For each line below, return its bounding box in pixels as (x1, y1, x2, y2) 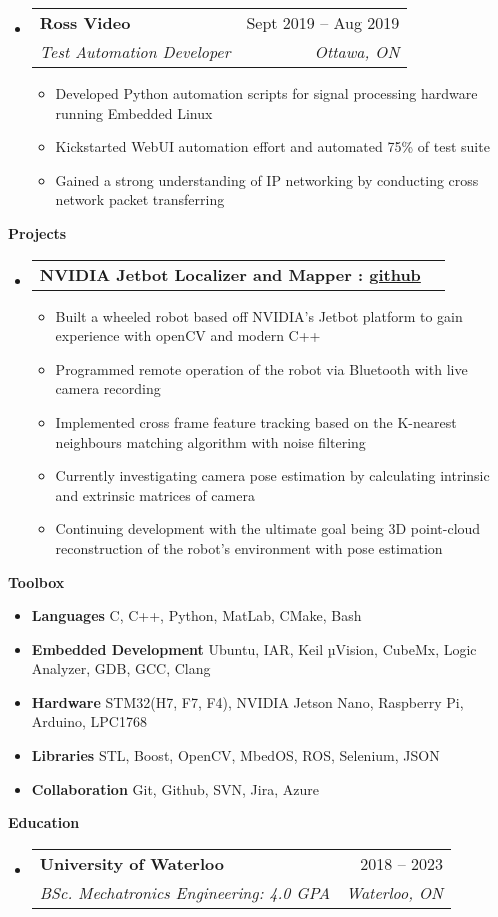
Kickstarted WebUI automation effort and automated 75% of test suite (55, 136, 490, 157)
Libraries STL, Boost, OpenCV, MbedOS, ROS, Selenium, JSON (31, 745, 440, 766)
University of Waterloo (39, 851, 224, 875)
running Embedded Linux (55, 102, 213, 123)
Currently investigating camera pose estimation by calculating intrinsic (55, 465, 490, 486)
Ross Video (39, 11, 131, 34)
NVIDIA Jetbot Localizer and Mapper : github (39, 262, 421, 286)
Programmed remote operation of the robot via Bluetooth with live (55, 358, 468, 379)
